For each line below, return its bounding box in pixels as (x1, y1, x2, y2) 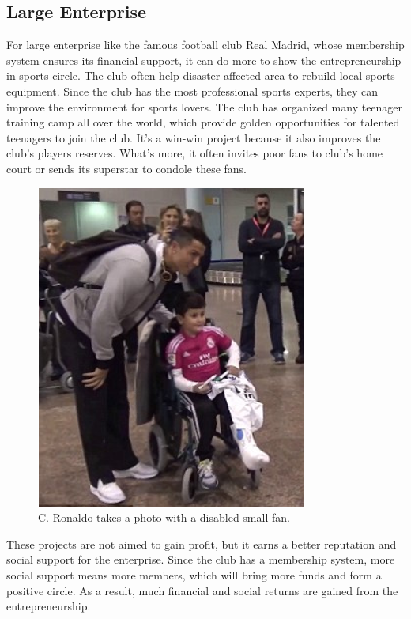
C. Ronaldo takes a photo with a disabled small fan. (38, 509, 290, 526)
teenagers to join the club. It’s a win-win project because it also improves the (6, 129, 381, 145)
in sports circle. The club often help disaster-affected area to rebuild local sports (6, 67, 395, 84)
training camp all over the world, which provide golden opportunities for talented (6, 114, 400, 130)
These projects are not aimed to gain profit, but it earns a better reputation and (6, 535, 397, 552)
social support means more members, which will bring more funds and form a (6, 566, 382, 583)
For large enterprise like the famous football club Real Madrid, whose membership (6, 36, 405, 53)
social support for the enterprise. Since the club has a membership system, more (6, 551, 395, 568)
